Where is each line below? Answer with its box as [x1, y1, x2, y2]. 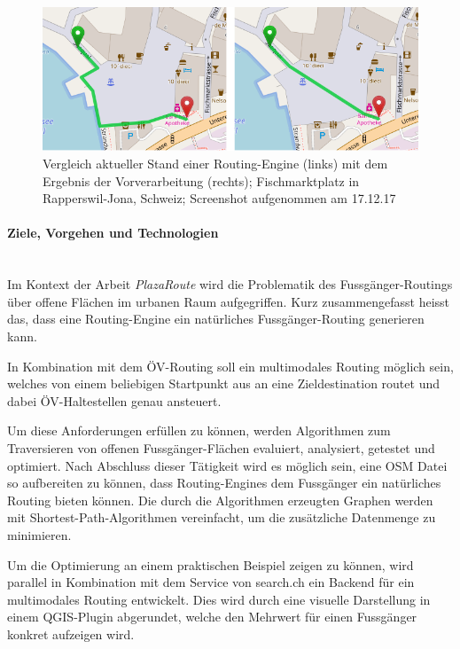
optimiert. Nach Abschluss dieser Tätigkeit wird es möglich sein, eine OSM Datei [7, 456, 448, 474]
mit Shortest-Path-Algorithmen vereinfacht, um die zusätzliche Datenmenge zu [7, 508, 436, 527]
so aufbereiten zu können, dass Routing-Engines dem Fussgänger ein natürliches [7, 473, 441, 492]
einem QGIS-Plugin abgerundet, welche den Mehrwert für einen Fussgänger [7, 607, 417, 626]
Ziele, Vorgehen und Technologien [7, 223, 219, 242]
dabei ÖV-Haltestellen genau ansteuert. [7, 391, 222, 410]
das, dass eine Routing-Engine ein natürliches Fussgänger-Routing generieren [7, 309, 425, 328]
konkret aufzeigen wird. [7, 624, 135, 643]
